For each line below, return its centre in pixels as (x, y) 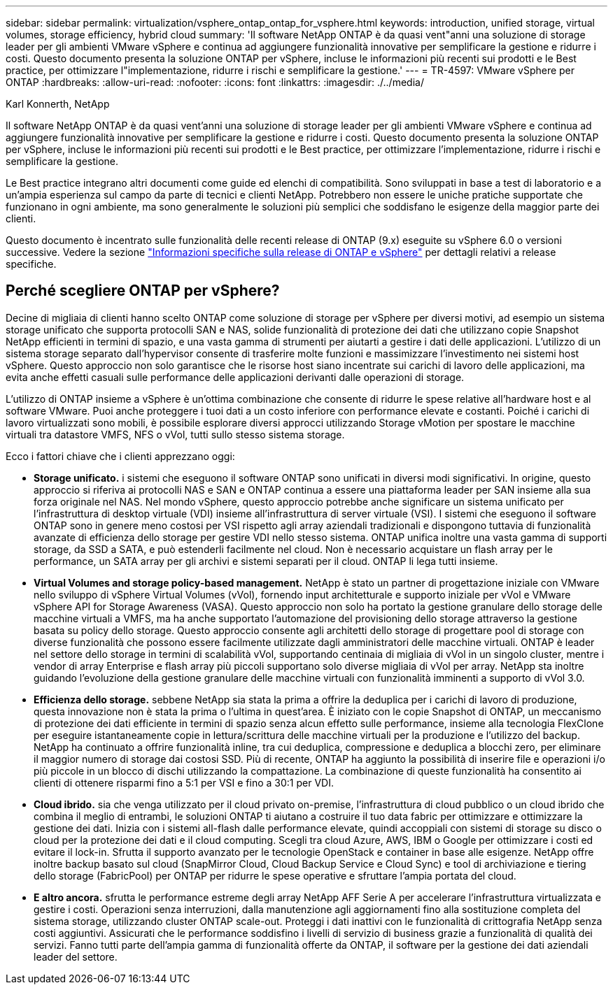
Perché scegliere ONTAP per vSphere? (143, 291)
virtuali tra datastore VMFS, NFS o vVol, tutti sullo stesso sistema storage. (175, 434)
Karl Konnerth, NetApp (58, 104)
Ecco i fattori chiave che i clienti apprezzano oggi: (120, 456)
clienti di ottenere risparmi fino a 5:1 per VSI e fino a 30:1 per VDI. (184, 782)
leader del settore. (76, 956)
